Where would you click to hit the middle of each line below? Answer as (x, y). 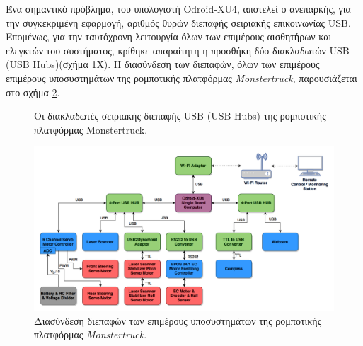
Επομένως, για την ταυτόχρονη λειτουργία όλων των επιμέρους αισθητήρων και (169, 36)
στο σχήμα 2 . (33, 92)
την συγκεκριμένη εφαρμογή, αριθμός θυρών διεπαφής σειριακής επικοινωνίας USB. (178, 22)
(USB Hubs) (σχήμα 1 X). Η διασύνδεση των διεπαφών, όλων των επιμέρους (163, 64)
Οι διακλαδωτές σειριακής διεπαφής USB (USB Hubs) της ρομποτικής (180, 116)
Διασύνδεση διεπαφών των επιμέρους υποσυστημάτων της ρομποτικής (178, 320)
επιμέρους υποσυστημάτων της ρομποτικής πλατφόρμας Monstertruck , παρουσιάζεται (181, 77)
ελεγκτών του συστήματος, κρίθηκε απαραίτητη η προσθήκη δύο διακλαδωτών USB (178, 50)
